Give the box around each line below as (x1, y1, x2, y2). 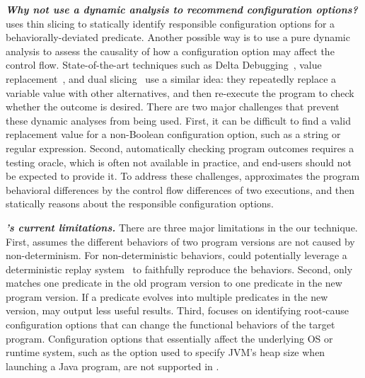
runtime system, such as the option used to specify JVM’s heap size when (6, 345, 325, 360)
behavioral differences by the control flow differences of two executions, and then (6, 182, 355, 197)
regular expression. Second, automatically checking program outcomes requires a (6, 140, 354, 155)
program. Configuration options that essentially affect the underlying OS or (6, 331, 333, 345)
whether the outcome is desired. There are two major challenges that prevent (6, 99, 340, 114)
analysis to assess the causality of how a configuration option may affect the (6, 43, 335, 58)
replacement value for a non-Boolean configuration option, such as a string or (6, 127, 341, 142)
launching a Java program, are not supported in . (6, 358, 219, 373)
